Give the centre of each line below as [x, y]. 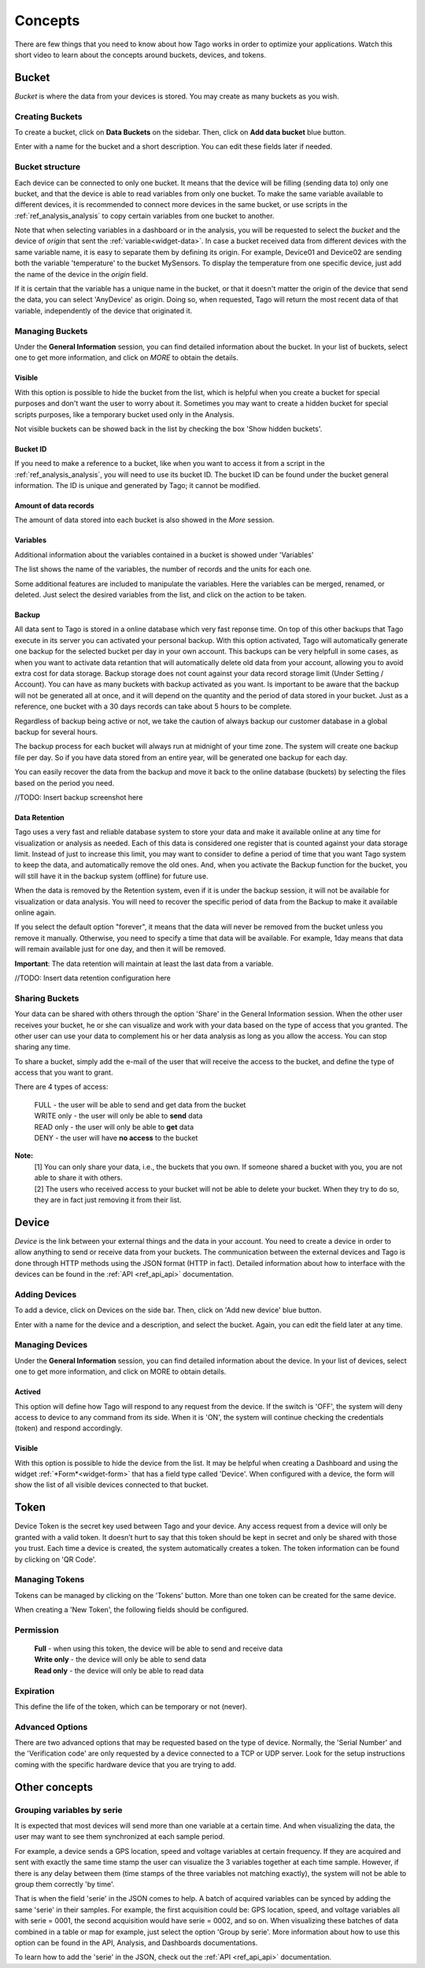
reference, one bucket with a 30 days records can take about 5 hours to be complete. [153, 707]
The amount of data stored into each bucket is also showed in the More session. [144, 520]
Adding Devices [46, 1294]
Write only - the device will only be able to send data [120, 1659]
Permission [37, 1630]
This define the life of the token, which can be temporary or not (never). [131, 1706]
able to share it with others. [79, 1178]
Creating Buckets [48, 117]
